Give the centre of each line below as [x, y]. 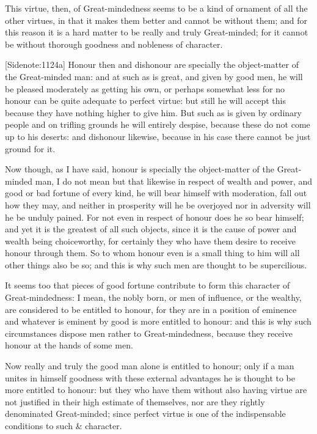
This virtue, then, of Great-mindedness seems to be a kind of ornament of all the [156, 8]
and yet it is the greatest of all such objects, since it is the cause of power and [151, 229]
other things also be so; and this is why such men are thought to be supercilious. [156, 264]
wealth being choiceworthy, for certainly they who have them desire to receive [150, 241]
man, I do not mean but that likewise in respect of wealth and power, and [174, 181]
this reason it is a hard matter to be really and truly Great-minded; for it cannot [157, 32]
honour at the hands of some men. [69, 345]
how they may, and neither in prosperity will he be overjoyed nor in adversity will [158, 204]
